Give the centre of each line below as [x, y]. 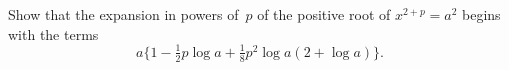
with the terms [53, 33]
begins [481, 14]
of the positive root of [324, 14]
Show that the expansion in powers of [123, 14]
